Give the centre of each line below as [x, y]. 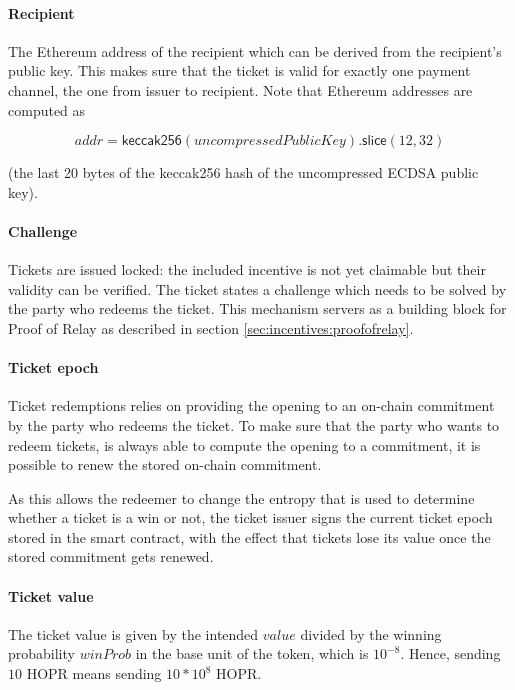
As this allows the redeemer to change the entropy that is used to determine [241, 497]
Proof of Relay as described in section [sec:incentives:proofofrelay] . [211, 327]
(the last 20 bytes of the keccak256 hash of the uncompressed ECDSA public [243, 172]
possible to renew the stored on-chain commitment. [165, 464]
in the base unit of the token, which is [252, 653]
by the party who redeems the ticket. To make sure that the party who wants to [254, 424]
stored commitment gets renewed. [111, 556]
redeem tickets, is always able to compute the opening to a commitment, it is [244, 444]
